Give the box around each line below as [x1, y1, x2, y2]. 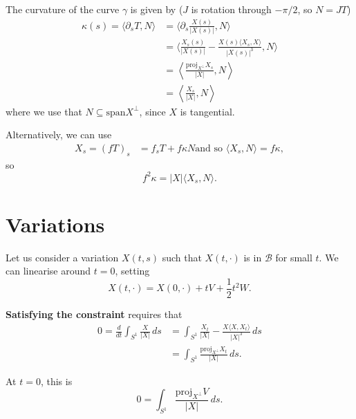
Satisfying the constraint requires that [6, 307, 182, 322]
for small [275, 250, 312, 264]
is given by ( [130, 2, 183, 16]
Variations [6, 209, 105, 238]
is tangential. [180, 104, 235, 118]
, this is [40, 373, 73, 388]
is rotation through [191, 2, 272, 16]
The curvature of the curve [6, 2, 120, 16]
